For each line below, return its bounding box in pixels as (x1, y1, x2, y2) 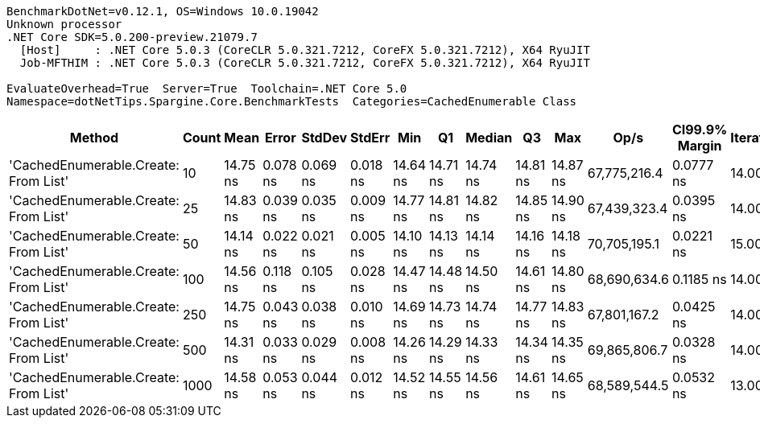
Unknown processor (6, 18, 122, 31)
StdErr (350, 130, 390, 146)
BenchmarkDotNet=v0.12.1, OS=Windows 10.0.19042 (6, 5, 319, 18)
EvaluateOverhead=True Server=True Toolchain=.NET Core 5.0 (6, 82, 407, 95)
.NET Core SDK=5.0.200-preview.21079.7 (6, 31, 258, 43)
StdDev (301, 130, 348, 146)
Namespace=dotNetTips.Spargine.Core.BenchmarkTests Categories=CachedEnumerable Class (6, 95, 577, 108)
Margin (677, 138, 722, 154)
